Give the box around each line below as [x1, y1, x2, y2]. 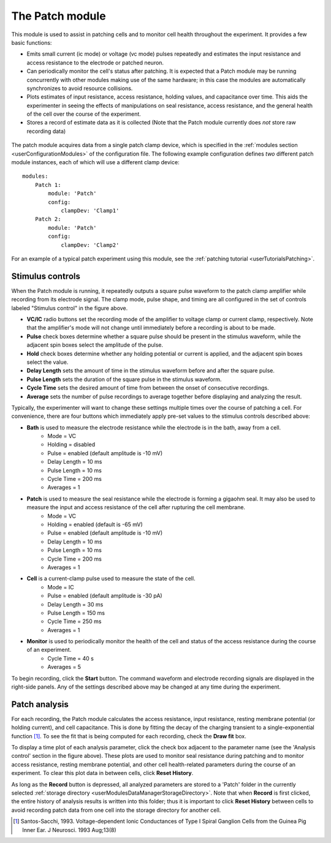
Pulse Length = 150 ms [47, 609, 105, 616]
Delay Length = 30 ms [47, 600, 104, 608]
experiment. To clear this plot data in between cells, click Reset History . [11, 769, 194, 777]
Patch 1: [34, 181, 61, 188]
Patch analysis [11, 699, 69, 709]
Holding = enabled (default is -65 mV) [47, 521, 143, 528]
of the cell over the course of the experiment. [26, 110, 141, 118]
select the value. [26, 358, 69, 366]
